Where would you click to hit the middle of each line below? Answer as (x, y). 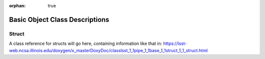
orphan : (17, 6)
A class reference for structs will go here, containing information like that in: (86, 43)
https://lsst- (175, 43)
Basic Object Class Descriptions (59, 20)
